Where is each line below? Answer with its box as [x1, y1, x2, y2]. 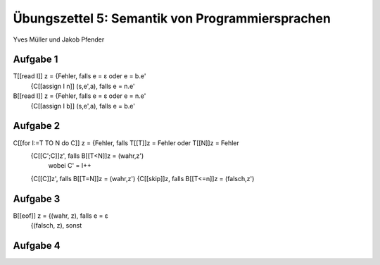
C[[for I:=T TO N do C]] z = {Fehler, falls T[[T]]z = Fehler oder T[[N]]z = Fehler [13, 138, 239, 147]
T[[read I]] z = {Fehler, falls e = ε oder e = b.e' [13, 72, 146, 80]
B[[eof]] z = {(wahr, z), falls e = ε [13, 211, 108, 220]
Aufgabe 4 [13, 240, 61, 252]
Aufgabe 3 [13, 192, 61, 204]
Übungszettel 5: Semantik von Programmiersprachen [13, 11, 331, 26]
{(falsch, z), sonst [30, 221, 82, 229]
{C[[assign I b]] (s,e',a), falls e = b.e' [30, 101, 135, 110]
